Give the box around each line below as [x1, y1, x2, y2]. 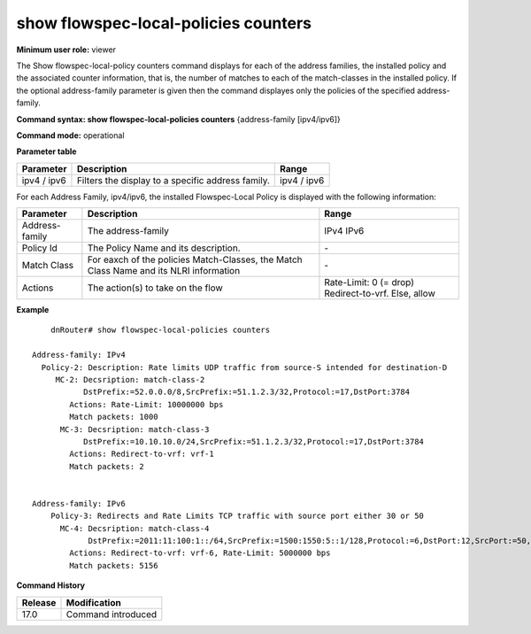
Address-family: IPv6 [32, 499, 126, 508]
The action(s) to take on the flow [87, 282, 223, 294]
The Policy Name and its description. [87, 242, 241, 254]
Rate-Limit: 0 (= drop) [324, 276, 415, 289]
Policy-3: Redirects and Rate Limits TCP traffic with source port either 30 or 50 [50, 511, 425, 522]
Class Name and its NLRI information [87, 265, 241, 277]
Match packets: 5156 [69, 561, 158, 570]
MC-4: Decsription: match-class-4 [59, 523, 210, 533]
